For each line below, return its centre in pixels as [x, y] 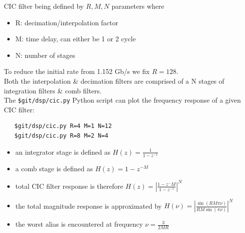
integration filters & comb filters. [53, 90]
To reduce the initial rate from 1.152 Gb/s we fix [77, 71]
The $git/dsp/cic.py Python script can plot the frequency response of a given [122, 100]
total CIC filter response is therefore [69, 186]
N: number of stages [45, 55]
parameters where [138, 6]
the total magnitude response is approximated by [88, 206]
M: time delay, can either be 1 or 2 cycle [76, 39]
